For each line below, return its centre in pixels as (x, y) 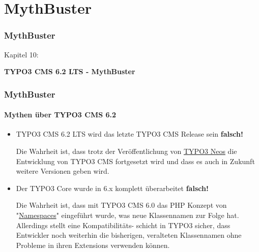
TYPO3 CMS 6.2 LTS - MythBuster (70, 71)
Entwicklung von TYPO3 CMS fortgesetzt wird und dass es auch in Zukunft (135, 161)
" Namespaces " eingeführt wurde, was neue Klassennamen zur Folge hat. (127, 215)
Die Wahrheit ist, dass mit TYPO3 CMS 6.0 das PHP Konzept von (121, 205)
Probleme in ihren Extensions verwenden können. (93, 245)
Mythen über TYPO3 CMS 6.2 (60, 115)
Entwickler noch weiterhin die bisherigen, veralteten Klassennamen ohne (129, 235)
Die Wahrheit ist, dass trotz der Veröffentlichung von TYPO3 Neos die (126, 151)
